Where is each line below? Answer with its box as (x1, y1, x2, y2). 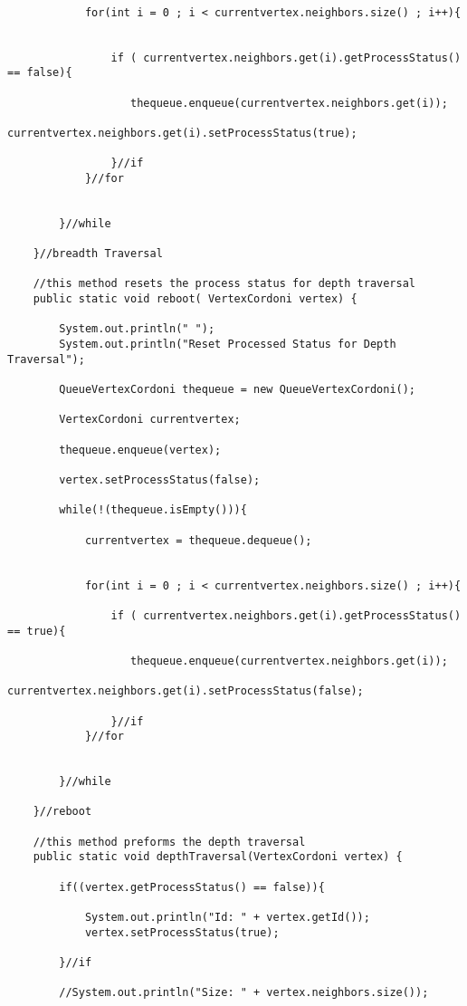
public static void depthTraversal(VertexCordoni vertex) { (33, 850, 403, 864)
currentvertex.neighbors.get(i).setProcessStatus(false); (7, 685, 364, 698)
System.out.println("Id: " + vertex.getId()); (84, 911, 370, 925)
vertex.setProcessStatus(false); (59, 474, 261, 486)
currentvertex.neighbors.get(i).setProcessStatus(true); (7, 126, 357, 139)
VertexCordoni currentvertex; (59, 413, 241, 426)
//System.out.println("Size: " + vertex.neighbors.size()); (59, 986, 429, 1000)
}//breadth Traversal (33, 247, 163, 261)
